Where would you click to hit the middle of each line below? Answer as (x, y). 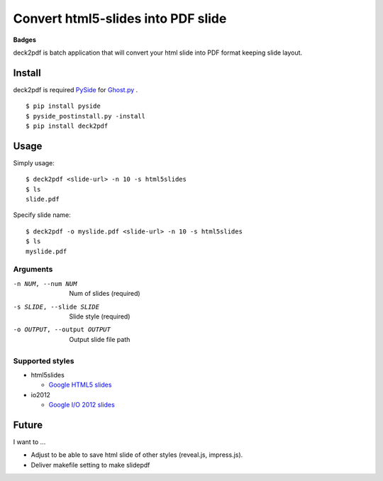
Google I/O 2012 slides (82, 405)
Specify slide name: (42, 215)
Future (28, 425)
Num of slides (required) (105, 294)
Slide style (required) (100, 316)
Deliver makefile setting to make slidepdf (90, 465)
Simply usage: (34, 162)
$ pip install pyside (63, 106)
